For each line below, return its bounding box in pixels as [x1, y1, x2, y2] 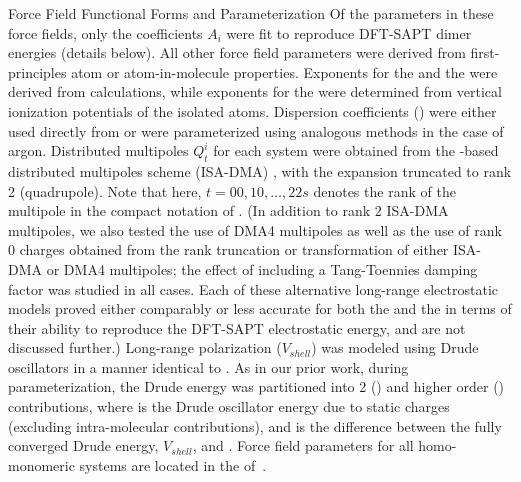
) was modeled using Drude [311, 337, 479, 358]
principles [8, 61, 67, 82]
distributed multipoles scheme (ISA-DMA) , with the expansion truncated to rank [8, 160, 512, 181]
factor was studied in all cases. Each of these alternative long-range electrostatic [8, 278, 498, 299]
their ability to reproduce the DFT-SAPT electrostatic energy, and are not [8, 317, 466, 338]
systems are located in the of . [79, 454, 267, 475]
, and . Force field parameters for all [192, 435, 414, 456]
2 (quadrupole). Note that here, [8, 180, 202, 201]
